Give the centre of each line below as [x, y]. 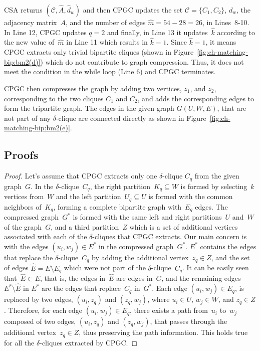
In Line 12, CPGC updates [45, 32]
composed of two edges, [40, 321]
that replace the [29, 257]
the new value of [29, 42]
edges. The [211, 206]
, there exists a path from [169, 310]
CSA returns [23, 10]
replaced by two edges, [39, 299]
